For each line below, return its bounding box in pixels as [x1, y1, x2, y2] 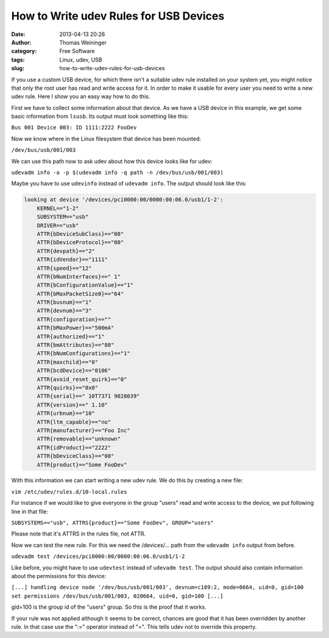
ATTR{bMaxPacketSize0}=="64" [37, 290, 124, 297]
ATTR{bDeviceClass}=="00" [37, 452, 115, 460]
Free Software [59, 48, 95, 55]
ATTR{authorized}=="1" [37, 333, 105, 340]
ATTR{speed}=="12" [37, 264, 92, 272]
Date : [11, 31, 26, 38]
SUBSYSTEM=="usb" [37, 214, 89, 220]
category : [11, 48, 37, 55]
